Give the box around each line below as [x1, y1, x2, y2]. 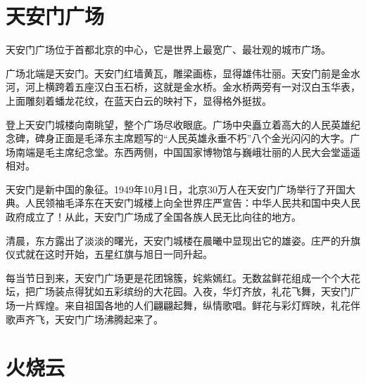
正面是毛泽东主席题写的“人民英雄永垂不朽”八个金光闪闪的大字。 [54, 131, 351, 145]
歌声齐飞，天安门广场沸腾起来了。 [6, 311, 163, 326]
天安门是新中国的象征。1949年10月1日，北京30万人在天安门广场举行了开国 [6, 181, 346, 196]
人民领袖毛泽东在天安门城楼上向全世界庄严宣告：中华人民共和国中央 [25, 195, 341, 210]
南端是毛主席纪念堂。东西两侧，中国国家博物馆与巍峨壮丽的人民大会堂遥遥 [15, 144, 360, 159]
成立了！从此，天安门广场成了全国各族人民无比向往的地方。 [25, 209, 301, 224]
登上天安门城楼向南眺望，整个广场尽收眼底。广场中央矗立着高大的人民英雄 [6, 117, 351, 131]
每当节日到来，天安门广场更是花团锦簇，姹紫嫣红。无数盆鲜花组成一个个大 [6, 270, 351, 285]
